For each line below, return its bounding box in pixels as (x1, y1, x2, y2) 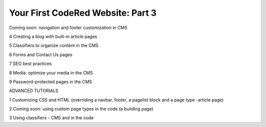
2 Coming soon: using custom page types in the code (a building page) (9, 106, 154, 112)
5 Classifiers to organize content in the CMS (9, 42, 99, 49)
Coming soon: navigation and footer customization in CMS (9, 25, 128, 31)
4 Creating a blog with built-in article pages (9, 33, 98, 39)
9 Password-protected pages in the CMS (9, 79, 92, 85)
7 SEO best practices (9, 61, 52, 66)
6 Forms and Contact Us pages (9, 52, 72, 58)
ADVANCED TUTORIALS (9, 88, 59, 94)
